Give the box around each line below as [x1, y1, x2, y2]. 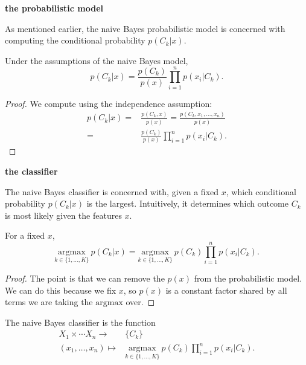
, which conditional [226, 185, 297, 198]
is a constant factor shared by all [165, 283, 287, 296]
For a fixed [5, 229, 45, 242]
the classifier [5, 165, 58, 177]
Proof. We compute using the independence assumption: [5, 97, 212, 109]
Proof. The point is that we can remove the [5, 272, 165, 285]
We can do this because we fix [5, 283, 116, 296]
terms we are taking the [5, 296, 93, 308]
